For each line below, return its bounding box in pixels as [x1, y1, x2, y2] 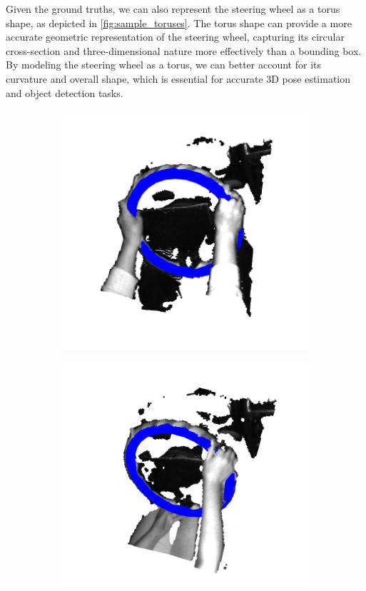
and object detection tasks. [6, 85, 123, 100]
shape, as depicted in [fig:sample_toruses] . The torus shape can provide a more [6, 15, 352, 30]
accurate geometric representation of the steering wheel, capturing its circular [6, 29, 345, 44]
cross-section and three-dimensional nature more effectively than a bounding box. [6, 43, 362, 58]
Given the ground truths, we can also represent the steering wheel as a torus [6, 1, 340, 16]
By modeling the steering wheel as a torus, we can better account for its [6, 57, 321, 72]
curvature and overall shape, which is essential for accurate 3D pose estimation [6, 71, 351, 86]
